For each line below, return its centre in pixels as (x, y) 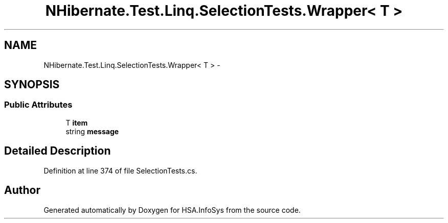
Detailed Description (58, 151)
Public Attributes (38, 105)
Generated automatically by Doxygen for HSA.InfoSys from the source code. (172, 210)
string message (92, 131)
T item (77, 122)
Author (22, 190)
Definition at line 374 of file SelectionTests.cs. (120, 170)
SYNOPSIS (32, 85)
